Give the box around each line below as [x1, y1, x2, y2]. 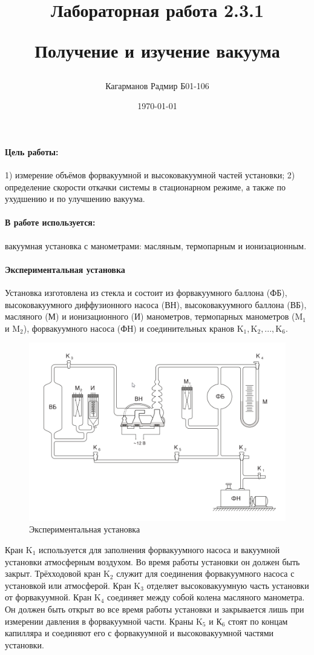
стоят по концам [228, 614, 288, 627]
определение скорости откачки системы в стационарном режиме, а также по [5, 180, 286, 193]
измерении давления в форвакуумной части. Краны [5, 614, 194, 627]
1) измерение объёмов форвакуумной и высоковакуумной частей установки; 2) [5, 168, 295, 181]
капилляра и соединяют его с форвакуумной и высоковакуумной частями [5, 626, 274, 639]
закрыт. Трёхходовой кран [5, 567, 101, 580]
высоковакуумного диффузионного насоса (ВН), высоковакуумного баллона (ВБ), [5, 298, 307, 311]
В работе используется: [5, 216, 96, 229]
